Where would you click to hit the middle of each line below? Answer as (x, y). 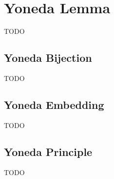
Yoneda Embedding (54, 104)
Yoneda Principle (48, 151)
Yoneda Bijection (48, 58)
